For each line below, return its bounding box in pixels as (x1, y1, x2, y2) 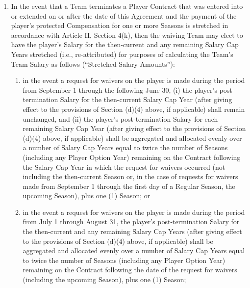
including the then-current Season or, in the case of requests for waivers (23, 171, 238, 182)
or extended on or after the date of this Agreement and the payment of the (11, 10, 237, 21)
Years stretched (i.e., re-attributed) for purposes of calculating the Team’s (11, 49, 233, 59)
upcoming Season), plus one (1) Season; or (23, 190, 150, 201)
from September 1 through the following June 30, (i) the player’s (23, 84, 217, 95)
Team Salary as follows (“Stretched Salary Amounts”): (11, 58, 175, 69)
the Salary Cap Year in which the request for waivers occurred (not (23, 161, 225, 172)
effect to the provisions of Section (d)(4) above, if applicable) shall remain (23, 104, 245, 114)
